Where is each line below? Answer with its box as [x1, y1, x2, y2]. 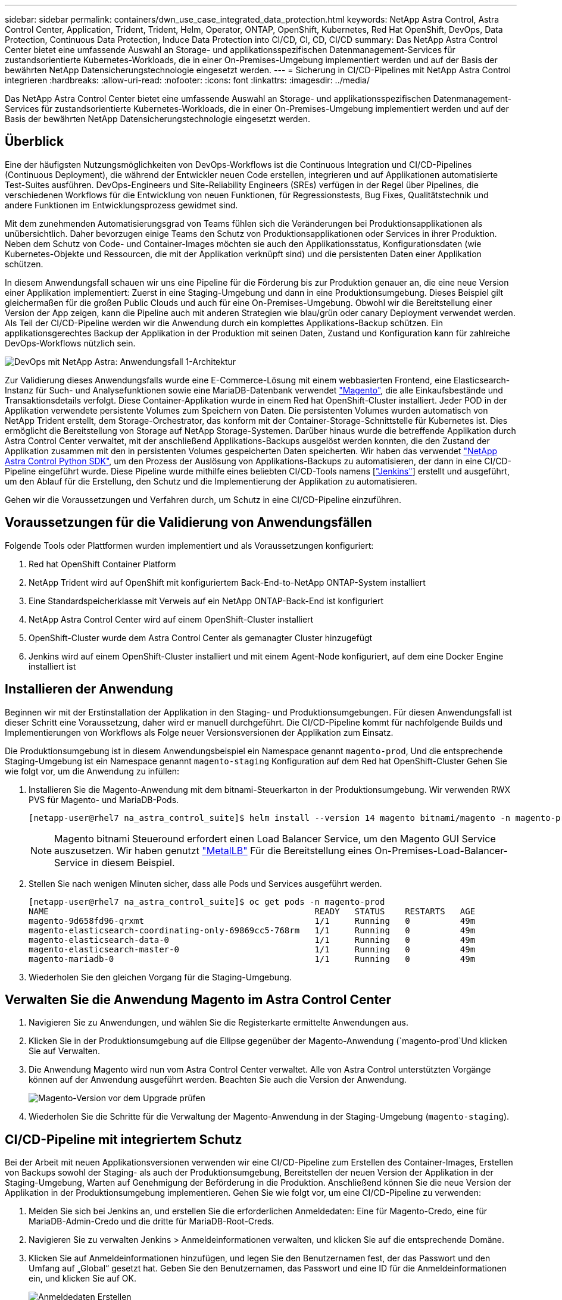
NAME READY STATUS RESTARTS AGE [29, 906, 476, 916]
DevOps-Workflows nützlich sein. [5, 337, 136, 348]
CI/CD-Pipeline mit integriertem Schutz [5, 1132, 242, 1147]
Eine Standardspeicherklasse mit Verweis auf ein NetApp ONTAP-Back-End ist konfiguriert [29, 595, 384, 606]
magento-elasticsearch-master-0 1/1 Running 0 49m [29, 944, 476, 954]
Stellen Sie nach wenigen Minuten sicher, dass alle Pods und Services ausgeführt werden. [29, 878, 382, 889]
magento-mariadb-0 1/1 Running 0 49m [29, 954, 476, 964]
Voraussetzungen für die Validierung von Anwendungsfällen [5, 515, 372, 530]
